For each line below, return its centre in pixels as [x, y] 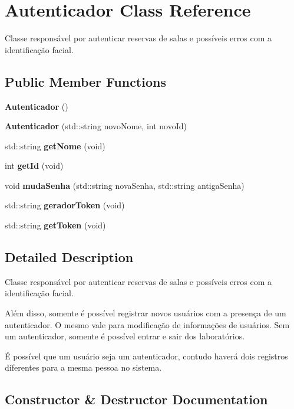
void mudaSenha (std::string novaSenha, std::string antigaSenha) [125, 185]
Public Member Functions [85, 81]
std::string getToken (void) [55, 225]
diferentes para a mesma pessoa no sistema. [83, 367]
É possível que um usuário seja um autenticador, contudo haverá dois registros [146, 356]
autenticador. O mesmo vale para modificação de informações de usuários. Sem [147, 324]
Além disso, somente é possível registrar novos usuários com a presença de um [146, 313]
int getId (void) [34, 166]
